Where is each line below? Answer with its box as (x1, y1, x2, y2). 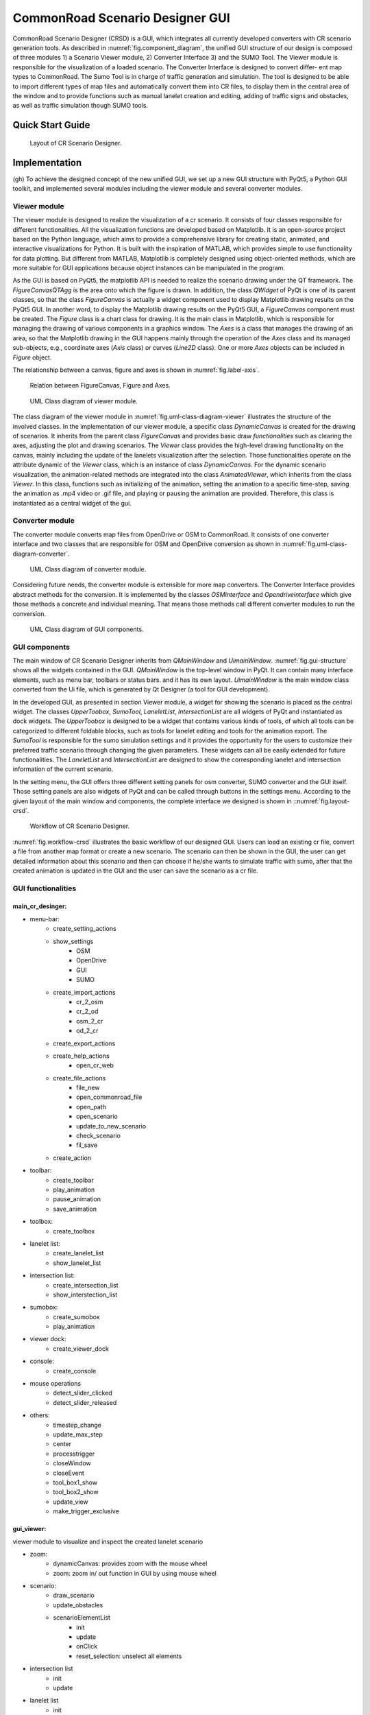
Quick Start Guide (12, 119, 90, 131)
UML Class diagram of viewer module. (29, 397, 138, 405)
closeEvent (53, 1469, 85, 1477)
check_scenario (76, 1132, 121, 1140)
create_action (53, 1153, 92, 1162)
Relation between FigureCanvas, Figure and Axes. (29, 381, 171, 390)
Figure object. (12, 353, 52, 362)
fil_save (76, 1141, 98, 1149)
